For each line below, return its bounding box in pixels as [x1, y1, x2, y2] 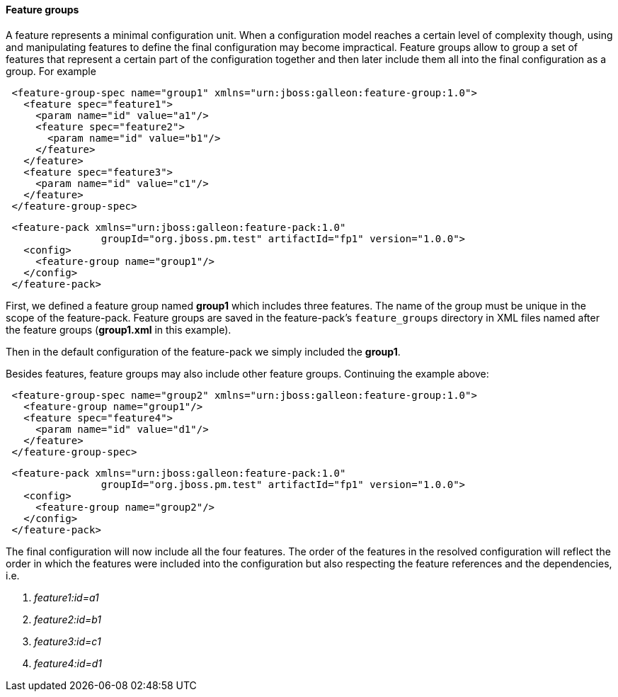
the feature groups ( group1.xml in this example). [6, 323, 231, 336]
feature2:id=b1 [34, 613, 102, 625]
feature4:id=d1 [34, 657, 103, 669]
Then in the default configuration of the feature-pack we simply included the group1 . [6, 345, 401, 358]
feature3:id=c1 [34, 635, 101, 647]
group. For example [6, 64, 96, 77]
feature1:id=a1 [34, 591, 99, 603]
